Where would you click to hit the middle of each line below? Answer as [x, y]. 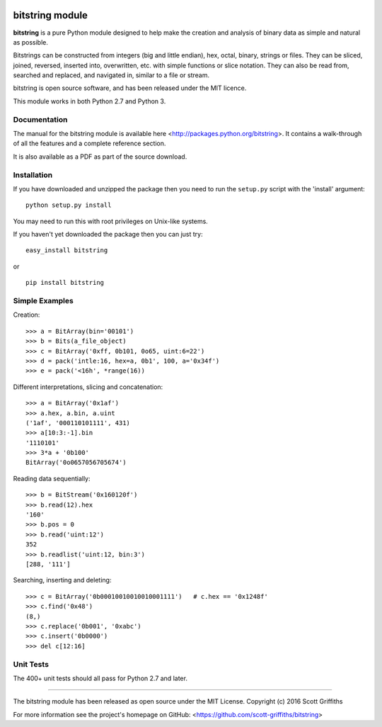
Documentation [40, 119]
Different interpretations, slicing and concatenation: [88, 387]
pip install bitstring [65, 283]
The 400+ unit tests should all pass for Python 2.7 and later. [100, 678]
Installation [33, 175]
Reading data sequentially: [52, 478]
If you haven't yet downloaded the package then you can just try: [108, 235]
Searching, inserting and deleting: [62, 580]
